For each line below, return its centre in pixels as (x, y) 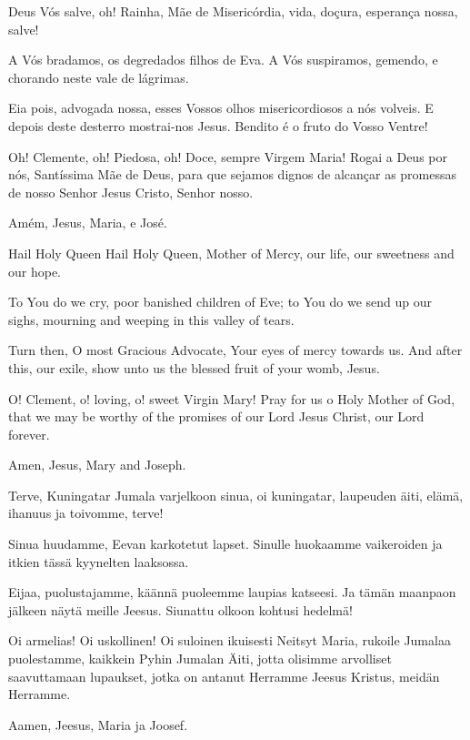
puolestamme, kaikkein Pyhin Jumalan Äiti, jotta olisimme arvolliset (200, 659)
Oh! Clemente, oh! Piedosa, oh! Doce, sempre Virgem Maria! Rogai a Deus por (228, 156)
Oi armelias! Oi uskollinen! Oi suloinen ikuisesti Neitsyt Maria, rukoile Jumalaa (230, 640)
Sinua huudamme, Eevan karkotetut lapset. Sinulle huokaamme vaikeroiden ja (225, 544)
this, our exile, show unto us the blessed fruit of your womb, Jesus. (194, 367)
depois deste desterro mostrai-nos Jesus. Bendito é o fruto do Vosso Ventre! (218, 125)
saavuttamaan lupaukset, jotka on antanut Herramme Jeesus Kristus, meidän (224, 676)
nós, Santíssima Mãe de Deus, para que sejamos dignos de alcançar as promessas (233, 174)
